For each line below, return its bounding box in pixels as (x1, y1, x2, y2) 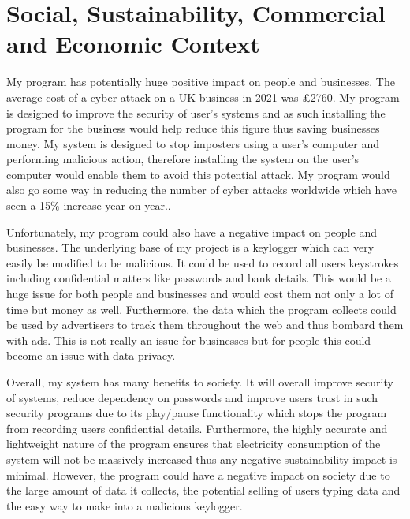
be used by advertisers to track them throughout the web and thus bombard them (6, 316, 404, 333)
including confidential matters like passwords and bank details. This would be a (6, 270, 391, 286)
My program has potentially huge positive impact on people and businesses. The (6, 73, 395, 90)
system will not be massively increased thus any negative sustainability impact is (6, 450, 397, 467)
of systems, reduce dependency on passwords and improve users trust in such (6, 389, 378, 405)
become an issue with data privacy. (6, 347, 176, 364)
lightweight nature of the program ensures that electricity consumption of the (6, 435, 381, 452)
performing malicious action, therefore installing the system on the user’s (6, 151, 360, 167)
